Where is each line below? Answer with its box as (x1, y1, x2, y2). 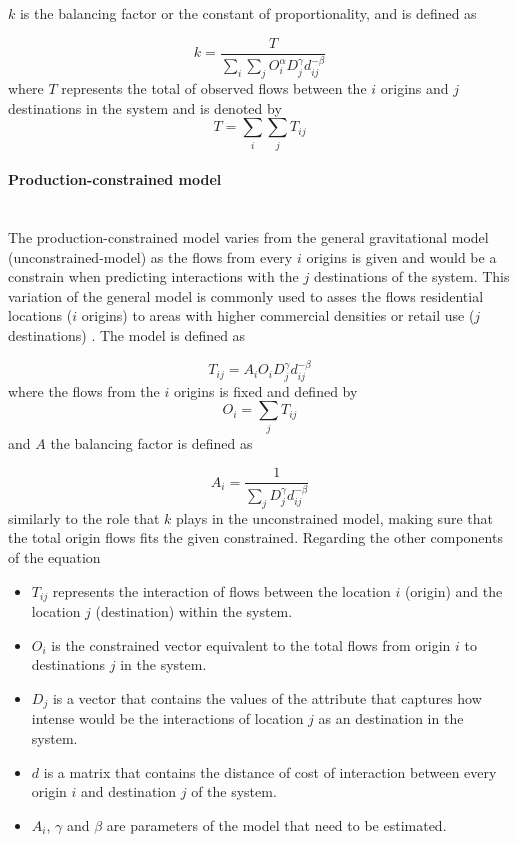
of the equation (8, 547, 101, 568)
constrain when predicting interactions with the (8, 266, 299, 287)
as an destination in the (318, 708, 464, 729)
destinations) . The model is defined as (8, 324, 246, 345)
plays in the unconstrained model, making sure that (176, 507, 493, 528)
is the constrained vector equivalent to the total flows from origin (51, 634, 451, 655)
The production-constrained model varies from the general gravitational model (8, 227, 489, 248)
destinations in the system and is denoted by (8, 97, 282, 118)
